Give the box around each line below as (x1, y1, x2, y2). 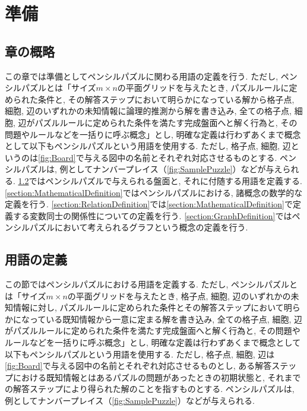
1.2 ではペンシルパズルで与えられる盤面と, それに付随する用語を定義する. (18, 174, 302, 186)
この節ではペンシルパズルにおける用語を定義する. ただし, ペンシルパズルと (5, 278, 298, 290)
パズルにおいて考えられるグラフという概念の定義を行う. (29, 221, 248, 233)
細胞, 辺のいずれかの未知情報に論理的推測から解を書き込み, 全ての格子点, (5, 105, 292, 117)
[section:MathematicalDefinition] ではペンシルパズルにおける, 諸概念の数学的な (5, 186, 303, 198)
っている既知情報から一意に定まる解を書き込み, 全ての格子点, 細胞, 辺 (29, 312, 302, 325)
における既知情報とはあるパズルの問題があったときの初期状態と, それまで (12, 371, 301, 383)
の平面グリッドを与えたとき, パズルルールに (117, 81, 289, 94)
